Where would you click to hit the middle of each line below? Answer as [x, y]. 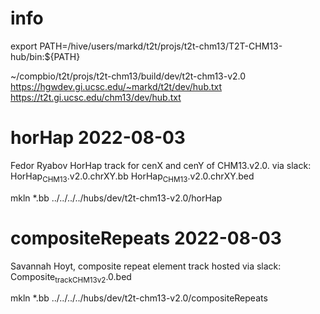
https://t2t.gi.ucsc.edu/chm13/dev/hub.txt [96, 97]
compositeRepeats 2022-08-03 [146, 238]
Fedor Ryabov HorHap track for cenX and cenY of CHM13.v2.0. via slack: [161, 165]
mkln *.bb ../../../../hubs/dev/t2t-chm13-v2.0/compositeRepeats [139, 298]
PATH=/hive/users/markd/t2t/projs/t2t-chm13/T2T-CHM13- [161, 46]
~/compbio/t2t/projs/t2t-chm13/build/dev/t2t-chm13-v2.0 [128, 76]
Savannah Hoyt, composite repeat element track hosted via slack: [146, 266]
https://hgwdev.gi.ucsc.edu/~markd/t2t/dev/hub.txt [116, 86]
